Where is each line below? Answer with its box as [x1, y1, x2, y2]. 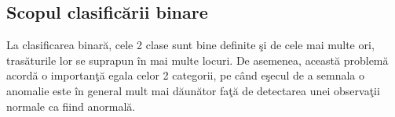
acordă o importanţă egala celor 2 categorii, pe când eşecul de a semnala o [6, 67, 365, 83]
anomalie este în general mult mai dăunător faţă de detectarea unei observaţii [6, 82, 380, 98]
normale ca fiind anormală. [6, 97, 136, 114]
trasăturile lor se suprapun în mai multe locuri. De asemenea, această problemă [6, 51, 389, 68]
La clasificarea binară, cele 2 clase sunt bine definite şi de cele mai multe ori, [6, 37, 375, 53]
